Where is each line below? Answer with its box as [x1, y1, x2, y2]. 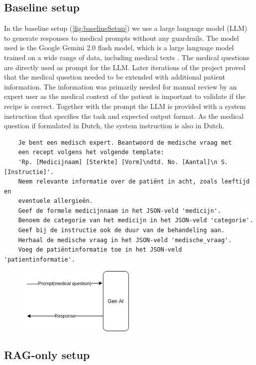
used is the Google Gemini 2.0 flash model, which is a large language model [4, 42, 234, 53]
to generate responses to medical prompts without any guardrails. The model [4, 32, 239, 43]
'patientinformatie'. [4, 256, 76, 263]
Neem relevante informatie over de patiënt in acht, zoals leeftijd [18, 178, 250, 185]
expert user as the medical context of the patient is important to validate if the [4, 91, 246, 101]
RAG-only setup [4, 347, 90, 363]
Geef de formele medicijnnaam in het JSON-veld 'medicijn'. [18, 207, 221, 214]
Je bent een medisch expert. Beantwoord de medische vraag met [18, 139, 232, 146]
